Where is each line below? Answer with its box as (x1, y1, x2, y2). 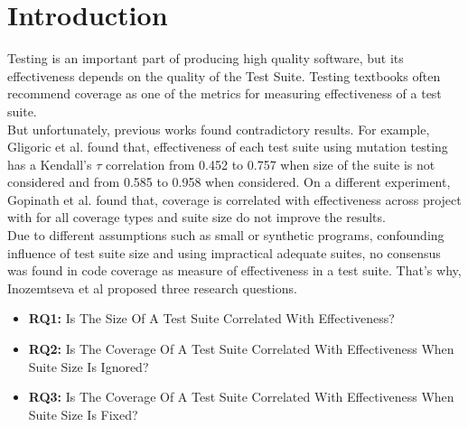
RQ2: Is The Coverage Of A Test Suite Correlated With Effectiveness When (28, 339, 454, 358)
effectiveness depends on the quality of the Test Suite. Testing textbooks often (7, 66, 441, 85)
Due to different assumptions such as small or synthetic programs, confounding (7, 226, 445, 245)
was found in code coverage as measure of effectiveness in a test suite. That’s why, (7, 261, 462, 280)
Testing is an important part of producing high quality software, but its (7, 49, 404, 68)
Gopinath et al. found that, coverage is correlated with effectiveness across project (7, 190, 462, 209)
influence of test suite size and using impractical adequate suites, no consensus (7, 243, 441, 262)
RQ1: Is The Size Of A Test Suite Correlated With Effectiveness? (28, 309, 395, 328)
